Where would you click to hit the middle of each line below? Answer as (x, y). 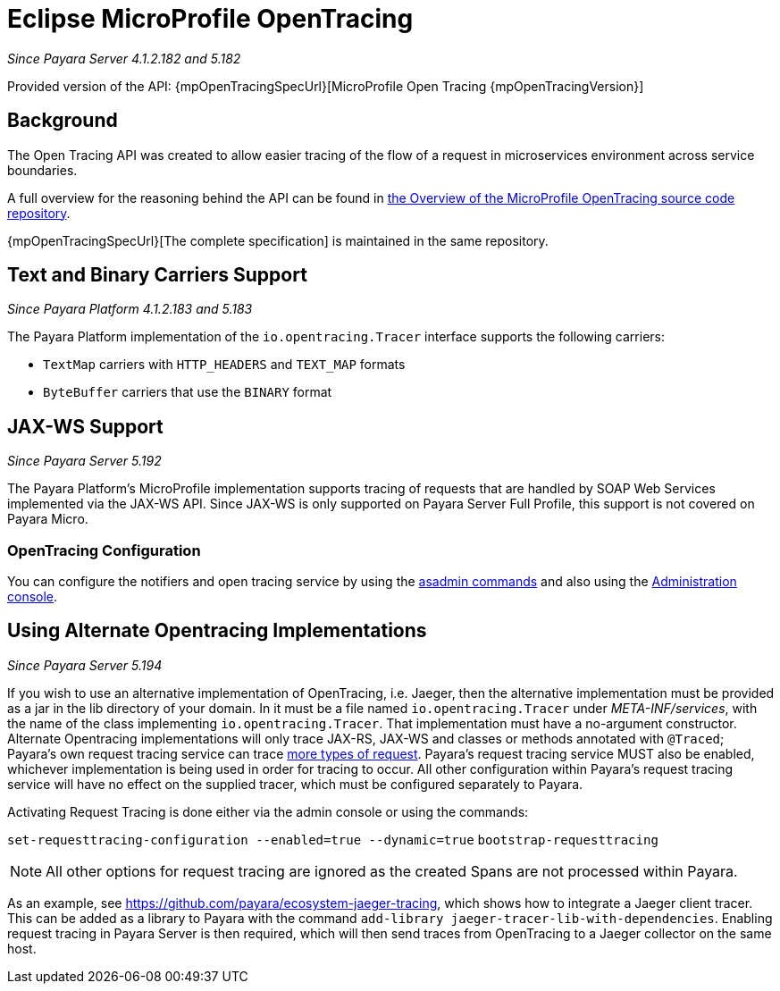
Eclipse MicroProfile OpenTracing (210, 19)
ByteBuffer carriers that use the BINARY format (188, 392)
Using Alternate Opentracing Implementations (217, 631)
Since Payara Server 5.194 (85, 665)
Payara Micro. (48, 519)
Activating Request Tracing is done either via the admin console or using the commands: (268, 811)
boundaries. (42, 170)
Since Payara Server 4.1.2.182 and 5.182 (124, 58)
